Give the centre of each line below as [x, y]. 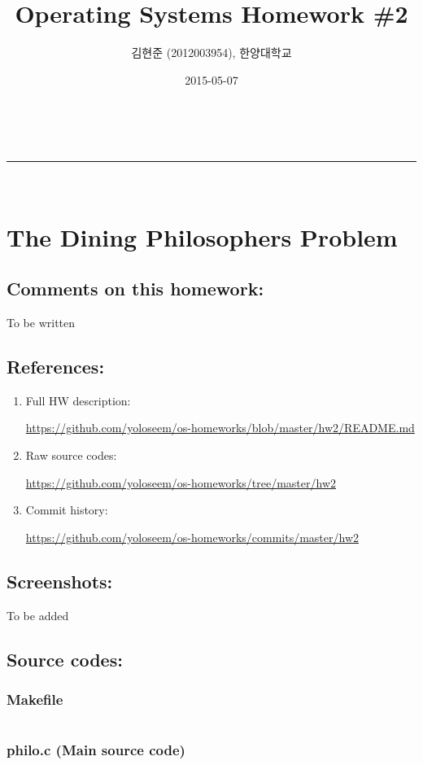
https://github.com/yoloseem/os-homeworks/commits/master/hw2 [192, 537]
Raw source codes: [71, 455]
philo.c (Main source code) [96, 750]
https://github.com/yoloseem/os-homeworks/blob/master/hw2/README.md [220, 428]
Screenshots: [60, 581]
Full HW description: [78, 400]
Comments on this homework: [135, 289]
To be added [38, 615]
